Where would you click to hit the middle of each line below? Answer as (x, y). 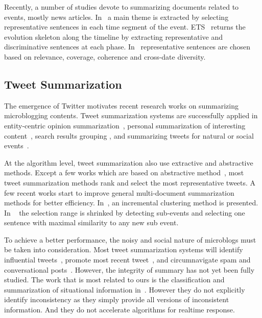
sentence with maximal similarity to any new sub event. (91, 222)
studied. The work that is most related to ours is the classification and (114, 280)
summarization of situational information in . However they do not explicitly (125, 289)
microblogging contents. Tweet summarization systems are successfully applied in (131, 115)
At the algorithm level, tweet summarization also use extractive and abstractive (129, 162)
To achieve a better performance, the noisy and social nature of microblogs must (130, 239)
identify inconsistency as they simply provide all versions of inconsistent (117, 299)
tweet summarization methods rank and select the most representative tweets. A (130, 182)
